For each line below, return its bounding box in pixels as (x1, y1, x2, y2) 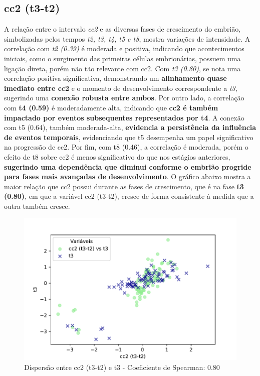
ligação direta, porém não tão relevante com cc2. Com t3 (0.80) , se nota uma (4, 63, 241, 73)
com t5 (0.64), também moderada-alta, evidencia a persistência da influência (4, 122, 256, 133)
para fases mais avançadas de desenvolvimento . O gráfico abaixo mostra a (4, 171, 251, 182)
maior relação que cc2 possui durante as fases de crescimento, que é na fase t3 (4, 181, 244, 191)
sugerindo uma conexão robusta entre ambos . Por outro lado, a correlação (4, 92, 244, 103)
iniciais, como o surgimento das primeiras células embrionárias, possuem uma (4, 53, 241, 63)
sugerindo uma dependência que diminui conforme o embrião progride (4, 161, 251, 172)
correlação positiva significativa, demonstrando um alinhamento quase (4, 73, 227, 83)
